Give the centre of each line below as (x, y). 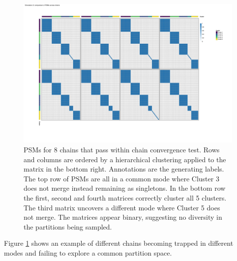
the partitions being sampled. (68, 226)
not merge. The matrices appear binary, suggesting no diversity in (123, 217)
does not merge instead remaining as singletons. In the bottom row (125, 188)
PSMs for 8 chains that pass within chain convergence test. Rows (122, 149)
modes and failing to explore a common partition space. (88, 252)
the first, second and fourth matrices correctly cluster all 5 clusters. (125, 197)
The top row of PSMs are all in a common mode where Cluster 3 (121, 178)
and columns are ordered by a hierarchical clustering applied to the (125, 159)
